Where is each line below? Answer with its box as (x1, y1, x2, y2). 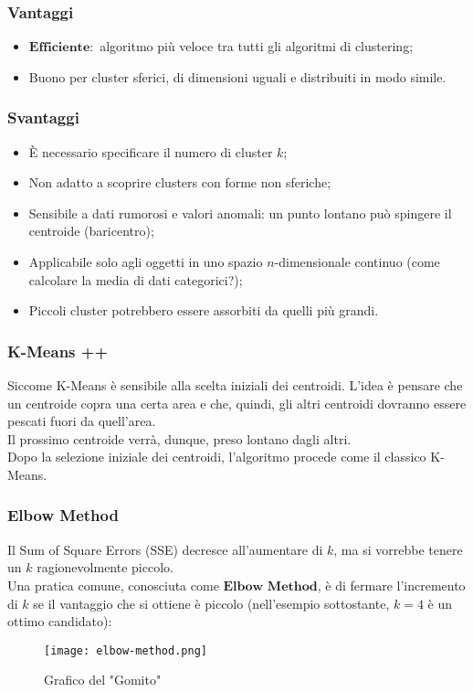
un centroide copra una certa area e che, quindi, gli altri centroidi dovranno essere (7, 393, 467, 412)
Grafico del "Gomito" (44, 670, 162, 689)
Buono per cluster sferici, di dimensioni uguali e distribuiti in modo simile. (28, 67, 447, 86)
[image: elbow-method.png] (44, 644, 207, 657)
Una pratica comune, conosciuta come (7, 575, 219, 594)
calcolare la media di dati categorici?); (28, 270, 243, 289)
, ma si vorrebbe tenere (333, 539, 463, 559)
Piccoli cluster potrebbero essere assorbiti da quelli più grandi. (28, 301, 379, 320)
